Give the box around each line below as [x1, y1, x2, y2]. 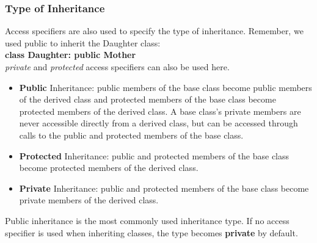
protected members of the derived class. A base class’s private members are [19, 104, 301, 117]
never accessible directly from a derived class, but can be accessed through [19, 117, 298, 129]
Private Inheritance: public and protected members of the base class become [19, 181, 309, 194]
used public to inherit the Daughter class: [5, 36, 161, 49]
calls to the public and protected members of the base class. [19, 128, 244, 141]
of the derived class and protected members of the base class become [19, 93, 276, 106]
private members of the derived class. [19, 194, 159, 206]
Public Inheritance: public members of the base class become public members [19, 81, 312, 93]
